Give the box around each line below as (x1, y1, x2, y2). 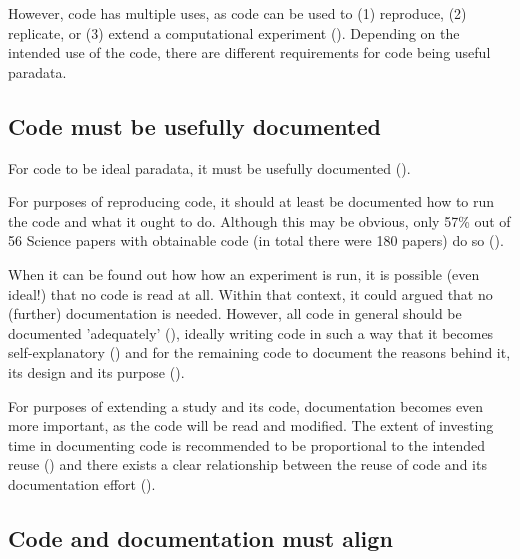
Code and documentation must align (8, 522, 393, 553)
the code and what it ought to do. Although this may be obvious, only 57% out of (8, 210, 511, 231)
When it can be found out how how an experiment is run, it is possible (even (8, 263, 480, 284)
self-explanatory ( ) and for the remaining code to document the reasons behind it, (8, 342, 511, 363)
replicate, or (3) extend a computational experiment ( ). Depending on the (8, 22, 460, 43)
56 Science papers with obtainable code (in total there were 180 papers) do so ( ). (8, 230, 504, 251)
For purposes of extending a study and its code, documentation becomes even (8, 395, 484, 416)
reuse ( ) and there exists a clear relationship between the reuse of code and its (8, 454, 487, 475)
